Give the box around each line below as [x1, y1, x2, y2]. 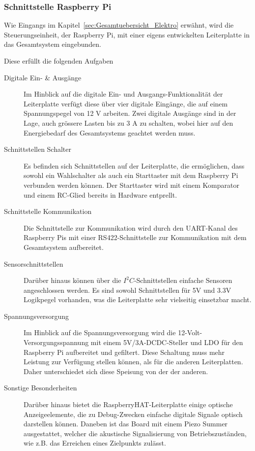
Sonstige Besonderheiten [4, 382, 77, 393]
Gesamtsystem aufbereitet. [24, 242, 104, 252]
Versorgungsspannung [24, 337, 89, 347]
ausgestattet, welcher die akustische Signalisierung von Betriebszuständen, [24, 428, 247, 438]
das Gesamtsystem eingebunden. [4, 39, 101, 49]
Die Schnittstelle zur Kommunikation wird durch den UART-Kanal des [24, 222, 238, 233]
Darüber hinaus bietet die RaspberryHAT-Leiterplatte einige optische [24, 399, 233, 410]
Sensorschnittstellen [4, 258, 63, 269]
